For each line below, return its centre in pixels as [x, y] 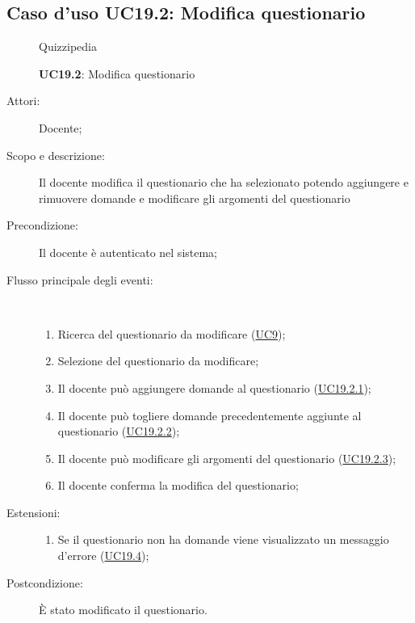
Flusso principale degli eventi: [80, 279]
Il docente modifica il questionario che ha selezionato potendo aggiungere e [224, 182]
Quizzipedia [68, 46]
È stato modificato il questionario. [123, 610]
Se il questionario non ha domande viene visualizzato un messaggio [223, 539]
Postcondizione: [45, 582]
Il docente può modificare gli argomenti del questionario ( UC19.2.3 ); [227, 458]
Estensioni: [34, 512]
